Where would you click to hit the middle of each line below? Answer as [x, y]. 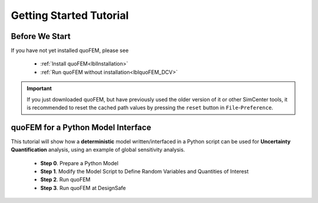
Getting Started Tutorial [70, 15]
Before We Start [41, 36]
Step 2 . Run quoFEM [65, 179]
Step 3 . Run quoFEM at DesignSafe [83, 188]
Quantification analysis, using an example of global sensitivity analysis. [98, 150]
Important [39, 89]
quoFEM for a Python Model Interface [81, 127]
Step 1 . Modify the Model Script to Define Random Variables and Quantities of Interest [145, 172]
